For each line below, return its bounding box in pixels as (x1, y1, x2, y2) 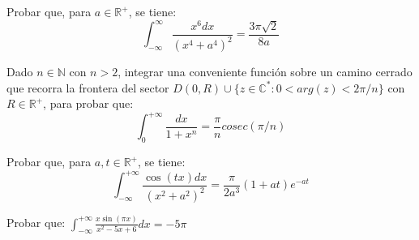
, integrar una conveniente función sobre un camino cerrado (118, 63, 413, 80)
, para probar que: (43, 95, 134, 112)
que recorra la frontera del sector (6, 79, 169, 96)
